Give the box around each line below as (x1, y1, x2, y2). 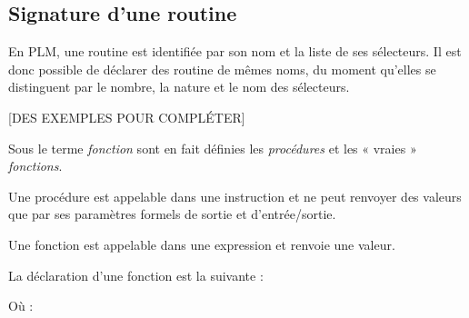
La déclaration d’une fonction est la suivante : (8, 265, 264, 284)
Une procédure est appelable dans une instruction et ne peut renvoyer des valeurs (8, 186, 462, 205)
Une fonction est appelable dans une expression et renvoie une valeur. (8, 234, 395, 253)
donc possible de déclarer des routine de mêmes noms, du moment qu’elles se (8, 59, 436, 78)
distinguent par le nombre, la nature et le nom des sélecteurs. (8, 77, 350, 96)
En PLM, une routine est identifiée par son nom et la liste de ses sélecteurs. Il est (8, 42, 462, 61)
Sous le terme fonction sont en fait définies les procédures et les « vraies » (8, 138, 417, 157)
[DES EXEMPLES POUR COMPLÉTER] (8, 107, 245, 126)
